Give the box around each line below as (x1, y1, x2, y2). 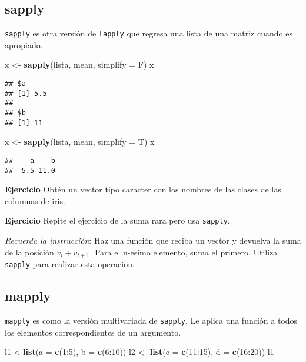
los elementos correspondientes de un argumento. (5, 326, 181, 338)
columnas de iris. (5, 194, 65, 207)
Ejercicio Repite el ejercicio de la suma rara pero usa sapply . (5, 214, 230, 227)
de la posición (5, 245, 54, 258)
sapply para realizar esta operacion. (5, 258, 135, 270)
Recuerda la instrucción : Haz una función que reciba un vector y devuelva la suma (5, 234, 301, 247)
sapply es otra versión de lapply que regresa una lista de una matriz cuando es (5, 27, 292, 39)
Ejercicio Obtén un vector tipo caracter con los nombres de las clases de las (5, 183, 281, 195)
